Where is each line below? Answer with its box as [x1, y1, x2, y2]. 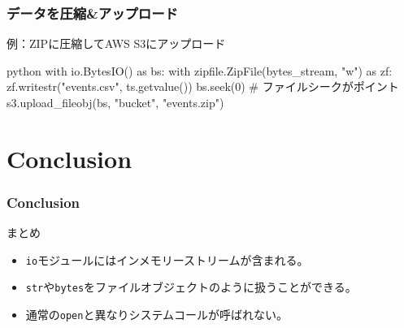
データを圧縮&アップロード [7, 2, 178, 23]
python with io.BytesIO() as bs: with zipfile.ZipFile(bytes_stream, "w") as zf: [7, 62, 393, 79]
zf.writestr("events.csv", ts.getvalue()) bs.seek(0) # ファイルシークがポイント [7, 78, 399, 95]
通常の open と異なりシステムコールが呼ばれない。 [25, 306, 289, 323]
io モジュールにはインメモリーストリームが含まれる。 [25, 251, 309, 268]
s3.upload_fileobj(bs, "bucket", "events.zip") [7, 94, 224, 110]
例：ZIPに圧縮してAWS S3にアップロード [7, 35, 226, 52]
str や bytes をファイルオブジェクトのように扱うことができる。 [25, 278, 357, 296]
